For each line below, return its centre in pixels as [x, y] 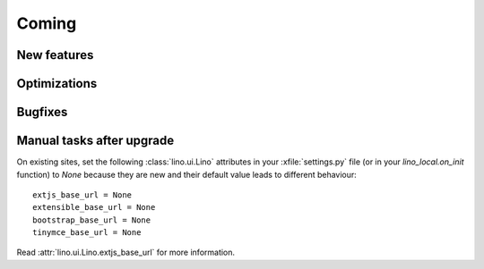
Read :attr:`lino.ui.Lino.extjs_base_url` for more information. [126, 252]
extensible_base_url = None [94, 207]
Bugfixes [42, 112]
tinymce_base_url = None [87, 233]
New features [55, 55]
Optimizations [57, 84]
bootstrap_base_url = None [92, 220]
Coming [47, 23]
